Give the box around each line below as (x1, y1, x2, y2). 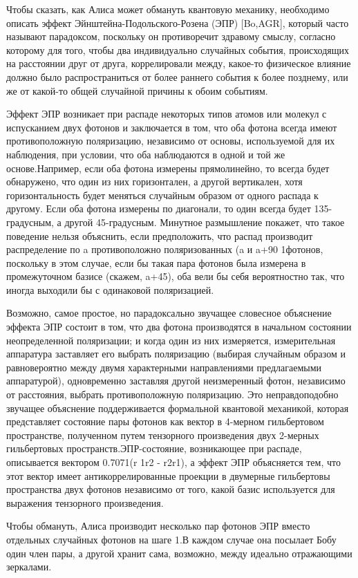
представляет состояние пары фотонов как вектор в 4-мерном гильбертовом (6, 414, 324, 429)
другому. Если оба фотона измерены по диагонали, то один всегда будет (6, 201, 311, 216)
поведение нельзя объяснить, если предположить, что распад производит (6, 228, 313, 243)
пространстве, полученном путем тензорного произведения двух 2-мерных (6, 427, 319, 442)
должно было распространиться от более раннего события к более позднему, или (6, 69, 348, 84)
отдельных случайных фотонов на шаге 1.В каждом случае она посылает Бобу (6, 532, 337, 546)
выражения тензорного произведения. (6, 495, 164, 510)
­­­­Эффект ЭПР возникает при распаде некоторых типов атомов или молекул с (6, 106, 327, 121)
